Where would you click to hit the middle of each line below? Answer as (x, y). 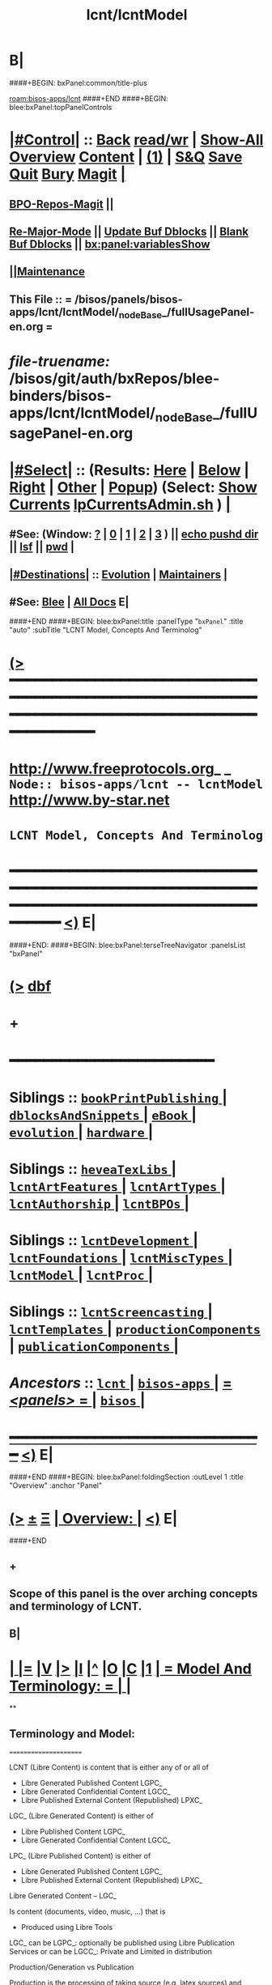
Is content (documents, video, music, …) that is (87, 1911)
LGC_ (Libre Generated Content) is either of (81, 1816)
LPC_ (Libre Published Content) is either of (80, 1856)
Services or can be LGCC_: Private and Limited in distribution (111, 1952)
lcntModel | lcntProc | (81, 1275)
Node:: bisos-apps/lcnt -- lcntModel (136, 784)
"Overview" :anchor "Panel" (56, 1486)
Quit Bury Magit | (68, 174)
